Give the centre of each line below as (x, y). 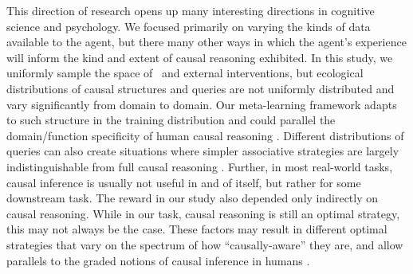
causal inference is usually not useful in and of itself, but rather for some (184, 182)
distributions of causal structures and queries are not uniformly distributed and (201, 88)
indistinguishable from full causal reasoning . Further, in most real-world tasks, (200, 166)
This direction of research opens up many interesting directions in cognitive (191, 10)
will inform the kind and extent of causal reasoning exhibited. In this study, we (200, 57)
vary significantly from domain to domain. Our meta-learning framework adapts (202, 104)
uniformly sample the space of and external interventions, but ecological (185, 73)
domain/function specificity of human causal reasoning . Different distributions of (205, 135)
